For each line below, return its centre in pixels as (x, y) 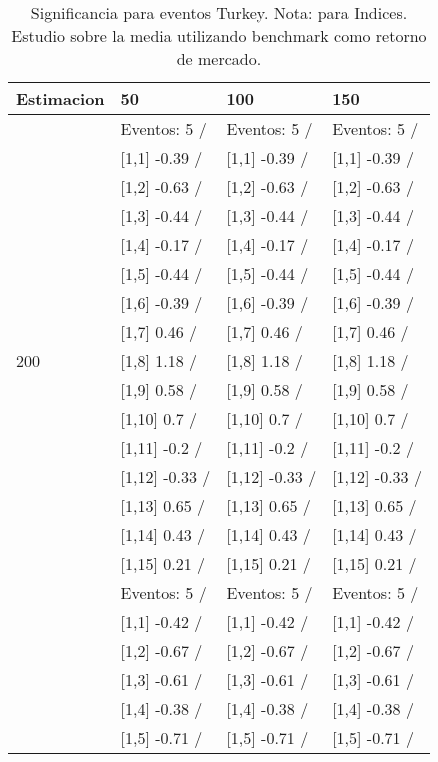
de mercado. (219, 58)
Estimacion (60, 98)
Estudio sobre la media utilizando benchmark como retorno (219, 35)
